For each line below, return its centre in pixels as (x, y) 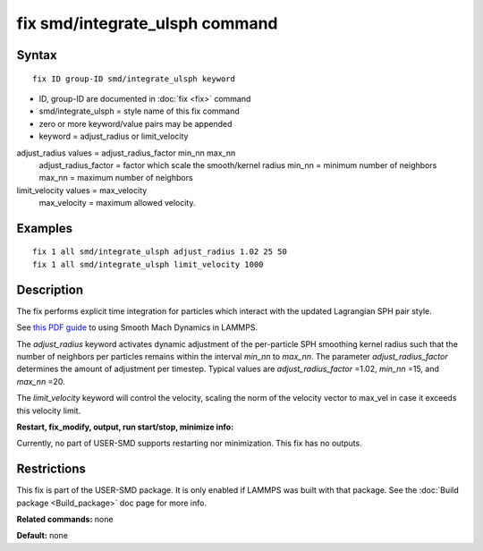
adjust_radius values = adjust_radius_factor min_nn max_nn (126, 153)
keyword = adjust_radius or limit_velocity (114, 136)
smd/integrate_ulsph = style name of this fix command (140, 111)
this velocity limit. (49, 411)
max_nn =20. (41, 381)
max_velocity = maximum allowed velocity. (117, 203)
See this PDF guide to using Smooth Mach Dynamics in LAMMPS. (137, 327)
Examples (45, 228)
